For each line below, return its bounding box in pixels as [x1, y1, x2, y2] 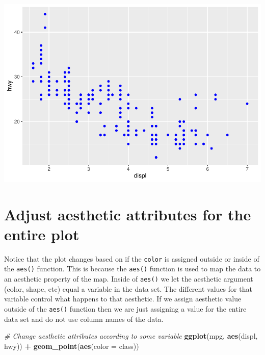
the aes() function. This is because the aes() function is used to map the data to [4, 263, 261, 274]
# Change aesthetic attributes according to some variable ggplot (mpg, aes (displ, [4, 331, 258, 341]
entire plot [4, 223, 79, 244]
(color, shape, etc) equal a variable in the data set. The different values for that [4, 283, 252, 294]
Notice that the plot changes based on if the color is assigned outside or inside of [4, 253, 259, 264]
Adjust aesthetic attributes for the [4, 204, 251, 224]
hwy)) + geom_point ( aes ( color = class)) [4, 340, 139, 351]
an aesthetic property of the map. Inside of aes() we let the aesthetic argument [4, 273, 253, 284]
